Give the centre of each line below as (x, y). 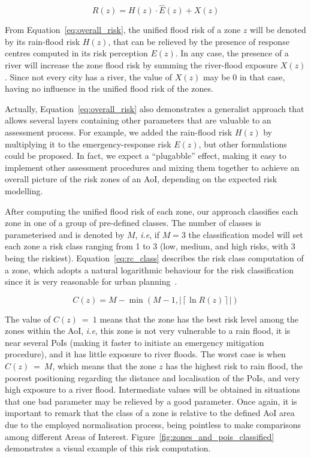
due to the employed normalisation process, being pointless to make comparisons (153, 425)
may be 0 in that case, (244, 76)
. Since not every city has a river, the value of (89, 76)
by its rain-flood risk (43, 41)
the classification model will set (246, 234)
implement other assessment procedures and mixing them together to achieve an (152, 167)
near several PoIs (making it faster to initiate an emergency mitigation (135, 342)
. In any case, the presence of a (232, 53)
